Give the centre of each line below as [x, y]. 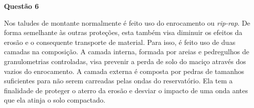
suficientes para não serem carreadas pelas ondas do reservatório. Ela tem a [118, 81]
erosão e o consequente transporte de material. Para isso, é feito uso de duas [120, 42]
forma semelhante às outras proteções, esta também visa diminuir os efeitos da [123, 32]
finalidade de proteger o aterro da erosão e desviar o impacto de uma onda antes [126, 90]
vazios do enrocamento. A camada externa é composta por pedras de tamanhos [124, 71]
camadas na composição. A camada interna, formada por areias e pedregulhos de [127, 52]
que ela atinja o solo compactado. [55, 100]
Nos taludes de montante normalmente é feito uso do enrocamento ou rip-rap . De [127, 22]
